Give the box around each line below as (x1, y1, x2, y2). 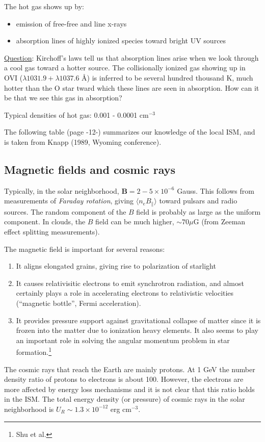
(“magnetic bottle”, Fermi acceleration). (16, 297, 141, 308)
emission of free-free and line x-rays (16, 18, 127, 29)
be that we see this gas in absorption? (4, 92, 122, 103)
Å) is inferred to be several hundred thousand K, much (82, 72, 253, 83)
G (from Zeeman (193, 216, 246, 227)
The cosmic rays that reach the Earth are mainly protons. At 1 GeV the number (4, 363, 255, 374)
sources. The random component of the (4, 206, 126, 217)
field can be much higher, (95, 216, 174, 227)
